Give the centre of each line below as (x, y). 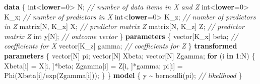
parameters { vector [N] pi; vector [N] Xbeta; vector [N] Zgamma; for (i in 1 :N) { (130, 55)
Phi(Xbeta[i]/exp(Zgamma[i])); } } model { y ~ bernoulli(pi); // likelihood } (123, 75)
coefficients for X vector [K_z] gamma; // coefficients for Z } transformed (121, 46)
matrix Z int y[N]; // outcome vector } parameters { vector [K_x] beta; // (121, 36)
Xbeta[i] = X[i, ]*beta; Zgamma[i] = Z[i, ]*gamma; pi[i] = (93, 65)
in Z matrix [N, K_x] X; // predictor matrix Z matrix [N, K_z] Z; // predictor (124, 26)
